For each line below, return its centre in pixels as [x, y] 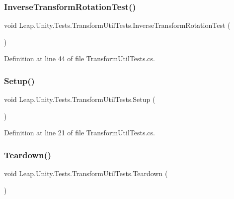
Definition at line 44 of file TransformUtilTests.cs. [79, 58]
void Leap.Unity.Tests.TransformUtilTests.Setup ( [80, 99]
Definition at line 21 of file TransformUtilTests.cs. [79, 133]
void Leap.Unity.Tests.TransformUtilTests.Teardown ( [86, 173]
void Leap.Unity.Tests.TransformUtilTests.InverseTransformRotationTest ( [117, 25]
